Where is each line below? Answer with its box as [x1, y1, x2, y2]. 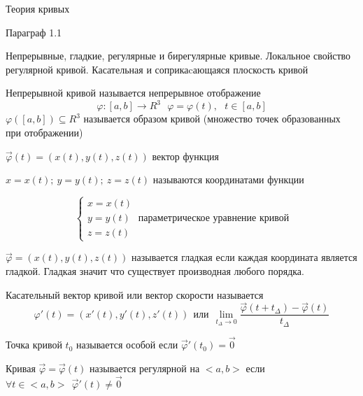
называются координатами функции [152, 172, 304, 187]
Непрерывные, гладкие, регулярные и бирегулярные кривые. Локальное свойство [6, 48, 351, 63]
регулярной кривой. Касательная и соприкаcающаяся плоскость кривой [6, 62, 308, 76]
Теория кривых [6, 1, 70, 15]
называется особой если [76, 337, 178, 352]
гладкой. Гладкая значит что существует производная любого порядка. [6, 264, 304, 278]
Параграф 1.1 [6, 24, 62, 39]
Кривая [6, 360, 36, 375]
